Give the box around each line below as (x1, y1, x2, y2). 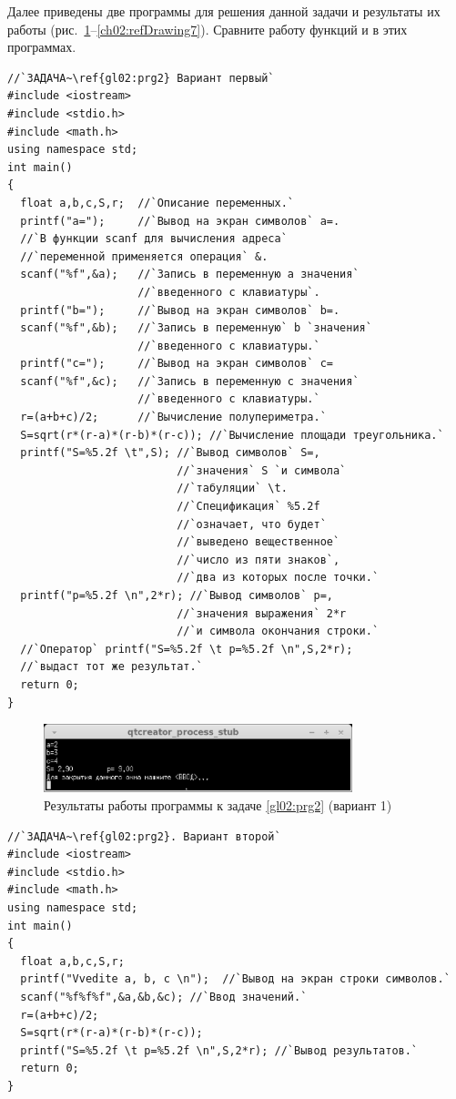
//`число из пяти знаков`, (177, 553, 340, 566)
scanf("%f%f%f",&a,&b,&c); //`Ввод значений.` (20, 990, 308, 1003)
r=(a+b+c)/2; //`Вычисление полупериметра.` (20, 411, 327, 424)
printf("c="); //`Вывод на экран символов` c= (20, 357, 333, 371)
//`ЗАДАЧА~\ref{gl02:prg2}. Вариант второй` (7, 829, 281, 843)
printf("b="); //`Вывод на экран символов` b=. (20, 303, 340, 317)
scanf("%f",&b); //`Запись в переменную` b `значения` (20, 321, 372, 335)
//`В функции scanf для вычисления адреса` (20, 232, 288, 246)
